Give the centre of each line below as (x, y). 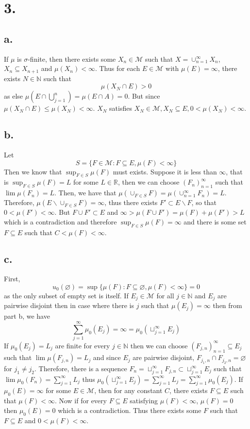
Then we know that (33, 171)
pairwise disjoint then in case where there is (69, 305)
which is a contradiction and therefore (60, 221)
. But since (144, 96)
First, (12, 279)
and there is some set (215, 221)
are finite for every (83, 345)
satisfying (144, 401)
